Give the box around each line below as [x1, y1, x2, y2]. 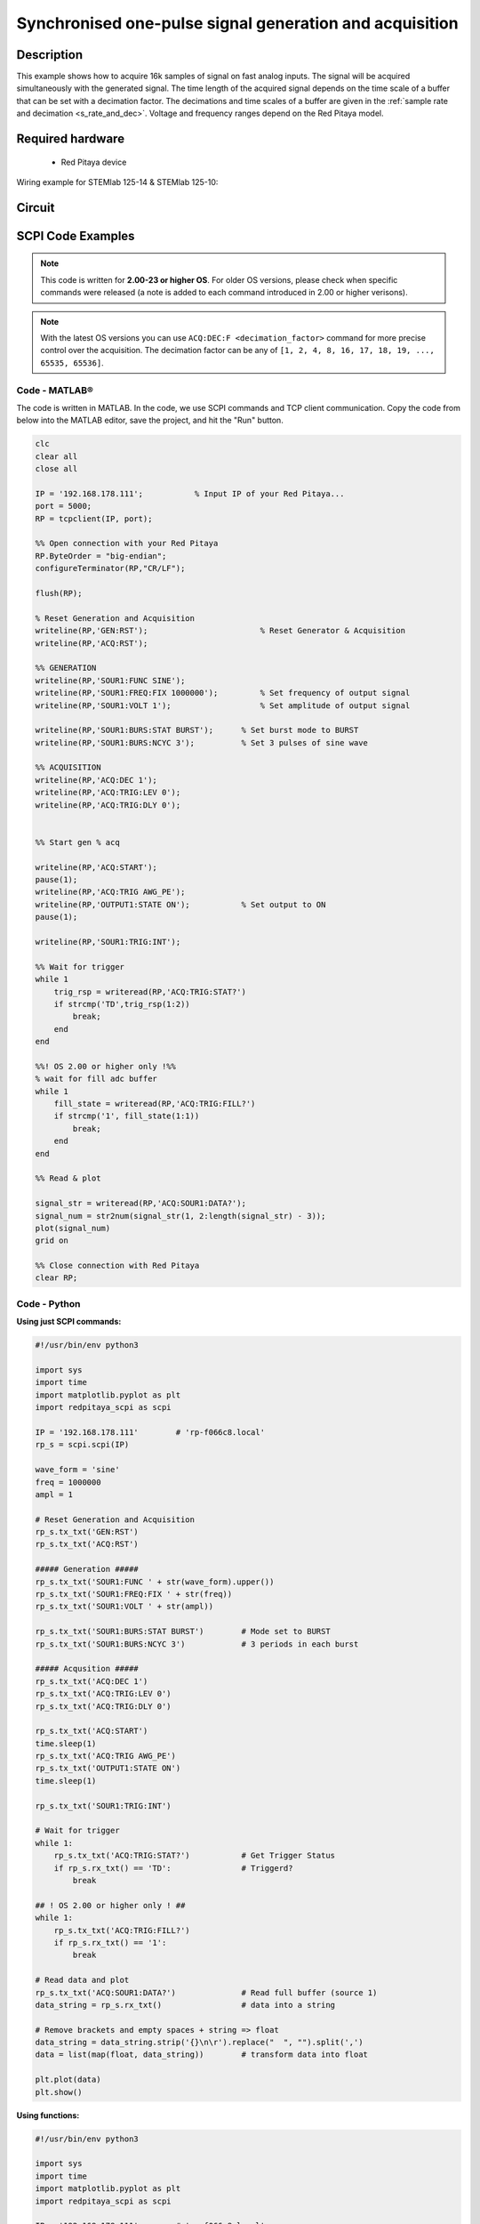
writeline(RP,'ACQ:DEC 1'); [35, 775, 157, 785]
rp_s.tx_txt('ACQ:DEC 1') [35, 1676, 148, 1686]
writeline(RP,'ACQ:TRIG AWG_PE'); [35, 887, 186, 898]
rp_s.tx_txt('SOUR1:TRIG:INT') [35, 1801, 172, 1810]
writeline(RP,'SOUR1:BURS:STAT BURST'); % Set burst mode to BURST [35, 725, 359, 736]
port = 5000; [35, 501, 92, 512]
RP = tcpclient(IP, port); [35, 513, 153, 524]
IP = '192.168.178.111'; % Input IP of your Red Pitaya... [35, 488, 345, 498]
